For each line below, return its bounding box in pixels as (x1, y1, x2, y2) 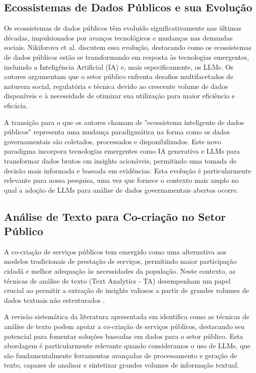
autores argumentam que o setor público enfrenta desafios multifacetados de (4, 71, 233, 82)
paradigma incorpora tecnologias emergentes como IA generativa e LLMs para (4, 146, 240, 156)
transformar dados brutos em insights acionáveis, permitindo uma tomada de (4, 155, 237, 166)
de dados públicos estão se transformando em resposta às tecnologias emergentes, (4, 51, 249, 62)
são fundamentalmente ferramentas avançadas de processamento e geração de (4, 350, 237, 360)
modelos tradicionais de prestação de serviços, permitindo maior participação (4, 256, 237, 266)
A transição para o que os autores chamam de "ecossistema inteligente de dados (4, 117, 244, 127)
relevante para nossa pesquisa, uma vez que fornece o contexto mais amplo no (4, 175, 239, 185)
